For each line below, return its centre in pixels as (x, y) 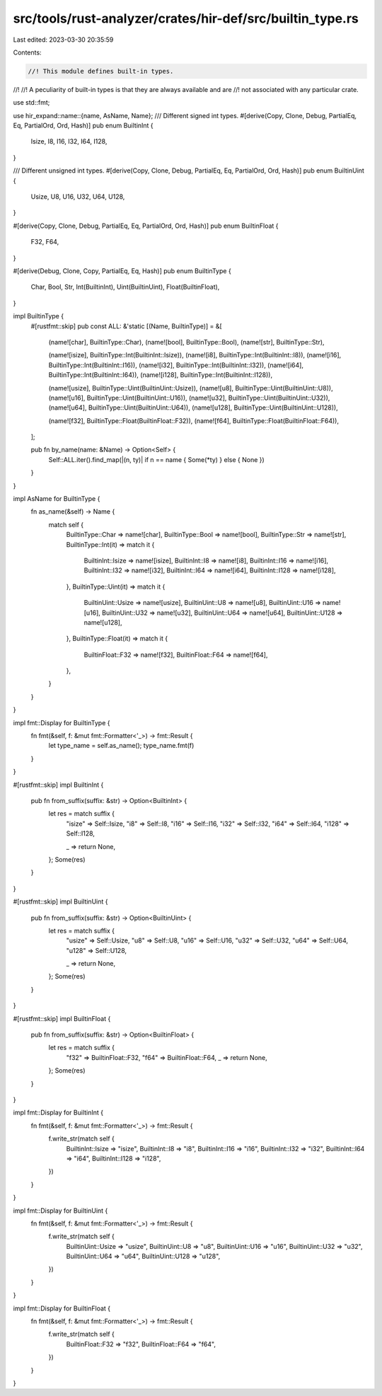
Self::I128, (81, 833)
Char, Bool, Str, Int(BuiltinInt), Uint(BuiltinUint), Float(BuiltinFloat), (125, 287)
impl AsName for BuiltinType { (57, 499)
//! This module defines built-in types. (101, 71)
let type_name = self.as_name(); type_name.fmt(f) (121, 746)
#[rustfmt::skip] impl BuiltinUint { (60, 901)
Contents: (27, 52)
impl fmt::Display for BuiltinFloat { (62, 1308)
